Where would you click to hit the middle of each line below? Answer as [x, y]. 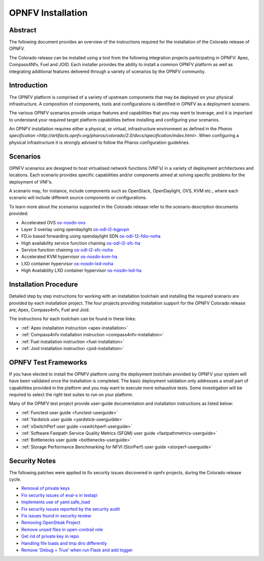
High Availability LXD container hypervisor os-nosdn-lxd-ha [81, 270]
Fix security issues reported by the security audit [71, 509]
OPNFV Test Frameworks [48, 362]
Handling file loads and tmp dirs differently [64, 543]
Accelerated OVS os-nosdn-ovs [53, 222]
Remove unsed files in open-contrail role [62, 529]
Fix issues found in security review [56, 515]
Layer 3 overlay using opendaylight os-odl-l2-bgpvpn [75, 229]
